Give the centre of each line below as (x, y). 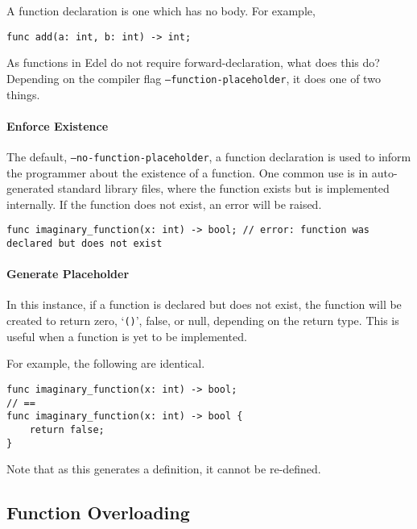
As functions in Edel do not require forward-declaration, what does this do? (193, 62)
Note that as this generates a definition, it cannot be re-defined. (164, 469)
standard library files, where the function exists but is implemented (223, 188)
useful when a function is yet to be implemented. (127, 336)
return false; (67, 429)
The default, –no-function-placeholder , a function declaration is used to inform (209, 156)
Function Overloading (98, 512)
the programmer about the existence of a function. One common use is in (188, 172)
